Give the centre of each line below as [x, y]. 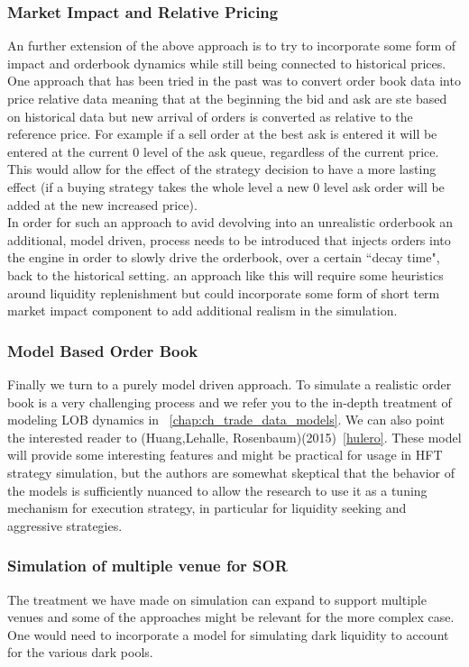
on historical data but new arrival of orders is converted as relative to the [210, 116]
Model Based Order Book [103, 350]
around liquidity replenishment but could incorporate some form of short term [224, 292]
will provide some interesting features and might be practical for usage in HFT [225, 455]
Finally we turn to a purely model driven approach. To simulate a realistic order [230, 384]
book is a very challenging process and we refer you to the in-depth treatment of [230, 402]
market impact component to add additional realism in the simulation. [202, 311]
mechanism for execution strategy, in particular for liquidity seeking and [207, 508]
